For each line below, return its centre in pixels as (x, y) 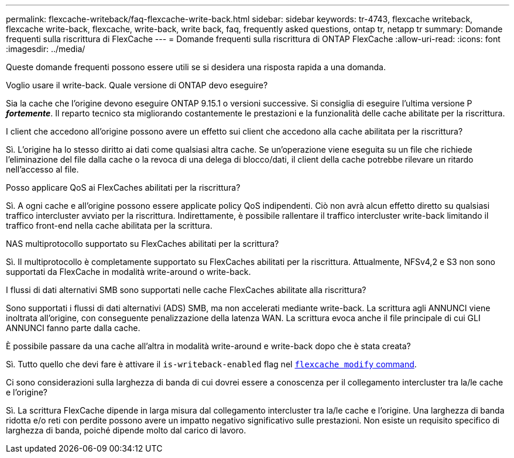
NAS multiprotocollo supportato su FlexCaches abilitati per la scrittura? (143, 244)
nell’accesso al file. (42, 169)
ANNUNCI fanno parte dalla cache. (73, 328)
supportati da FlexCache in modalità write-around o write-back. (128, 272)
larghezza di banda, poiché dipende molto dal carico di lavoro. (126, 430)
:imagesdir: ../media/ (46, 49)
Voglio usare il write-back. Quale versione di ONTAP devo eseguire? (137, 85)
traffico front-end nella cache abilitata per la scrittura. (109, 225)
